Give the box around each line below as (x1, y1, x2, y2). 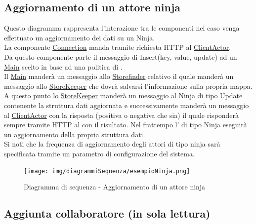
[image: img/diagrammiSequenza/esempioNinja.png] (24, 167, 190, 175)
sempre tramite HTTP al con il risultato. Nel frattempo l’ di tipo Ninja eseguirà (4, 119, 247, 130)
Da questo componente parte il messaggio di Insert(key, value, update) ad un (4, 51, 237, 62)
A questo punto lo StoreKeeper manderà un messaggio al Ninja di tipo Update (4, 90, 243, 101)
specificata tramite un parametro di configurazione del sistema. (4, 148, 195, 158)
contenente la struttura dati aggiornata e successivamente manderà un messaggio (4, 100, 249, 110)
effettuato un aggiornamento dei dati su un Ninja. (4, 32, 155, 42)
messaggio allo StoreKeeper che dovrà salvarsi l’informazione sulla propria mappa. (4, 80, 253, 91)
